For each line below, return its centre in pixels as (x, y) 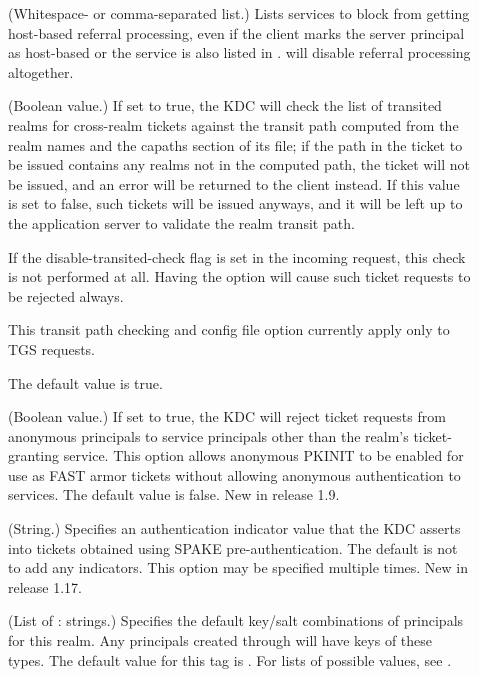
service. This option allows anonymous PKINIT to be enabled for (263, 455)
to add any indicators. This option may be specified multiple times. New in (238, 567)
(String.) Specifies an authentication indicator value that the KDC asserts (234, 528)
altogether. (41, 71)
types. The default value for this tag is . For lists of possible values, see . (230, 659)
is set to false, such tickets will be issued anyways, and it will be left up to (235, 203)
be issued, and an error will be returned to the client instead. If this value (234, 183)
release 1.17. (45, 586)
